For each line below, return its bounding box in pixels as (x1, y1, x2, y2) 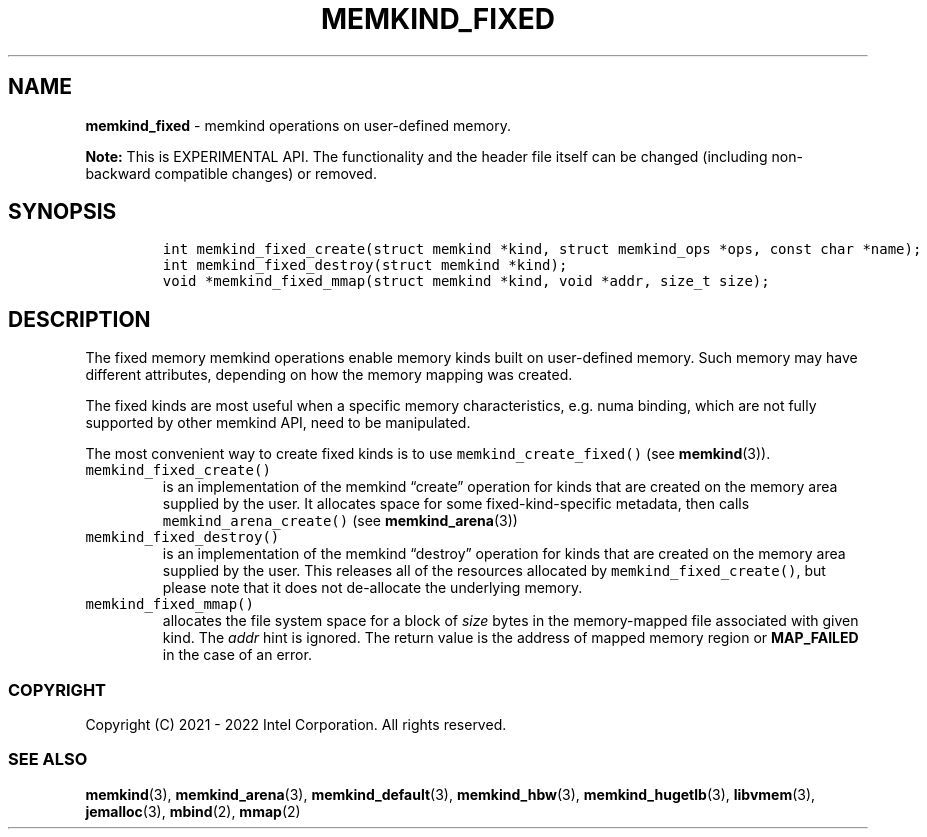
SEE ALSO (8, 749, 88, 770)
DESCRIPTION (8, 306, 151, 332)
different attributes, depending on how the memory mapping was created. (85, 366, 573, 384)
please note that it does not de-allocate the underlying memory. (162, 579, 583, 597)
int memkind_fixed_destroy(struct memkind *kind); (162, 257, 568, 274)
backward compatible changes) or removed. (85, 164, 377, 182)
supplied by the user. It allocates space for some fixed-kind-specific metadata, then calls (162, 495, 750, 513)
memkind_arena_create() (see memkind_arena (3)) (162, 512, 518, 530)
